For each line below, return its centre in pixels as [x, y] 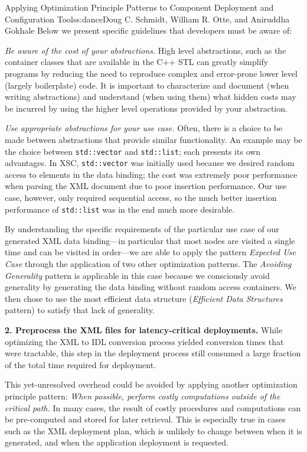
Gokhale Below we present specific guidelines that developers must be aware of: [148, 30]
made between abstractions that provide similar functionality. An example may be [153, 139]
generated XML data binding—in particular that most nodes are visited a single [150, 240]
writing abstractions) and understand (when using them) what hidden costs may [151, 97]
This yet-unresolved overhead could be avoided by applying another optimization [151, 384]
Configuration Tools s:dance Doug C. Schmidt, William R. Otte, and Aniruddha [147, 19]
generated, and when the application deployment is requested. [117, 442]
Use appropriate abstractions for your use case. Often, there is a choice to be [144, 128]
